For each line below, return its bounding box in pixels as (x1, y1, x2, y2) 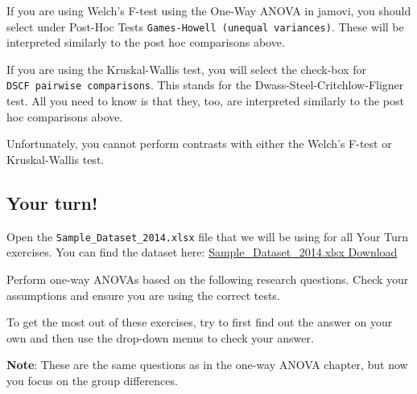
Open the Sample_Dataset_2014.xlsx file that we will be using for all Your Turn (6, 228, 409, 244)
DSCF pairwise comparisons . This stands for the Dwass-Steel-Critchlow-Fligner (6, 76, 404, 93)
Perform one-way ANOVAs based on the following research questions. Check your (6, 270, 409, 287)
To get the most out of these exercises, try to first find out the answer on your (6, 314, 393, 330)
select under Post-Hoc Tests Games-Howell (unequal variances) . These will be (6, 18, 404, 35)
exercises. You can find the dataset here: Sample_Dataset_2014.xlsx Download (6, 244, 398, 261)
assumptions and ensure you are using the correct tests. (6, 286, 280, 303)
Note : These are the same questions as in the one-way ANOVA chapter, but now (6, 356, 408, 373)
